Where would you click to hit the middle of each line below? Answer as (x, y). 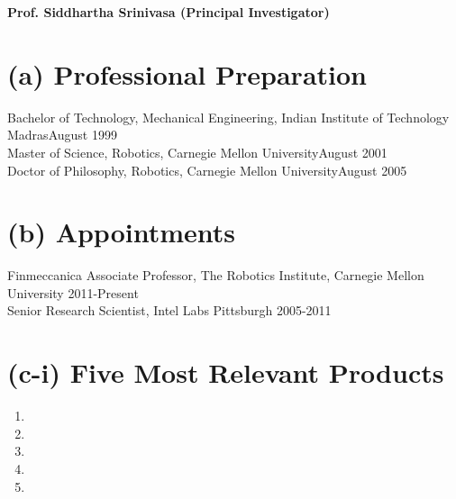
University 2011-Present (73, 292)
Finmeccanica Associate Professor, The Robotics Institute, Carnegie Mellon (216, 275)
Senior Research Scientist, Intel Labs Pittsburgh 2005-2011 (169, 310)
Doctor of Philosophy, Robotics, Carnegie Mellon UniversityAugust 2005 (207, 170)
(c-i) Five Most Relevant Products (226, 372)
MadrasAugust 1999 (62, 135)
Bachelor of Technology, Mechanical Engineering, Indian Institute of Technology (228, 117)
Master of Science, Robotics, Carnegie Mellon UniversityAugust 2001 (197, 152)
